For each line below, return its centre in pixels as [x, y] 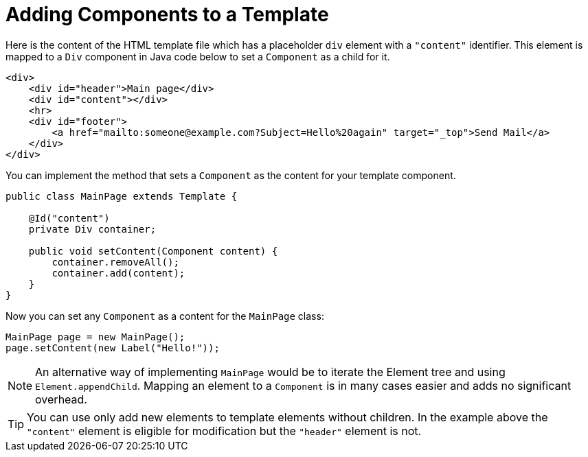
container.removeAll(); [115, 262]
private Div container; [92, 229]
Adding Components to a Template [167, 14]
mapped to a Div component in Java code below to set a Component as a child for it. [198, 56]
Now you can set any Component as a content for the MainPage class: [165, 316]
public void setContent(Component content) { [153, 251]
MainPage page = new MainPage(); [95, 337]
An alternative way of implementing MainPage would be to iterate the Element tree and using [270, 372]
